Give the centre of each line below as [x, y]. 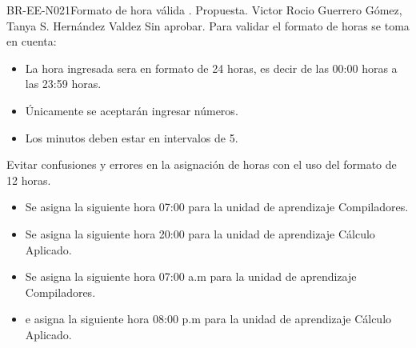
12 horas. [29, 180]
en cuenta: [32, 41]
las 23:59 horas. [63, 84]
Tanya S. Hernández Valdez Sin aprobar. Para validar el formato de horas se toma [208, 25]
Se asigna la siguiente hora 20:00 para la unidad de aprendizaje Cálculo [200, 233]
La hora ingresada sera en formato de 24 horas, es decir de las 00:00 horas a [211, 68]
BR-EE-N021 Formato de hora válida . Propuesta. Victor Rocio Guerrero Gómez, [204, 10]
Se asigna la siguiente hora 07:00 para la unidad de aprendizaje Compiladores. [217, 207]
